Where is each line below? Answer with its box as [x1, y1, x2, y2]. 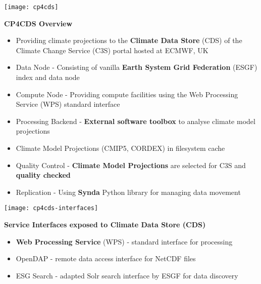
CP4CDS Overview [4, 18, 73, 28]
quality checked [16, 170, 71, 180]
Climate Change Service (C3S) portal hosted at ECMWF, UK [16, 45, 208, 55]
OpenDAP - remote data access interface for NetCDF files [16, 253, 196, 264]
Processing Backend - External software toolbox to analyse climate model [16, 115, 255, 126]
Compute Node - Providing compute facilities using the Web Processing [16, 89, 238, 99]
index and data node [16, 72, 80, 83]
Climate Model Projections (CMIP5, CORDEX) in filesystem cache [16, 143, 225, 153]
